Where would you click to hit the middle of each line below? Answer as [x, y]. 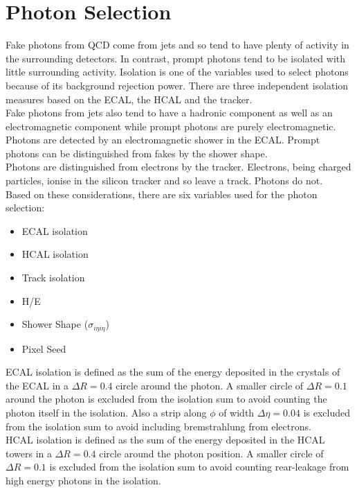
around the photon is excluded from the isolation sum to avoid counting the [166, 399]
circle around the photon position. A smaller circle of [211, 453]
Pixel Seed [44, 348]
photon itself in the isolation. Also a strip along [106, 413]
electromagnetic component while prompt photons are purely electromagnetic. [171, 126]
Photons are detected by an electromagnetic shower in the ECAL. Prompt [163, 140]
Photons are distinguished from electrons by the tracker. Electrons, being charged [178, 167]
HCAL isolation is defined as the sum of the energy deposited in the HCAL [165, 440]
